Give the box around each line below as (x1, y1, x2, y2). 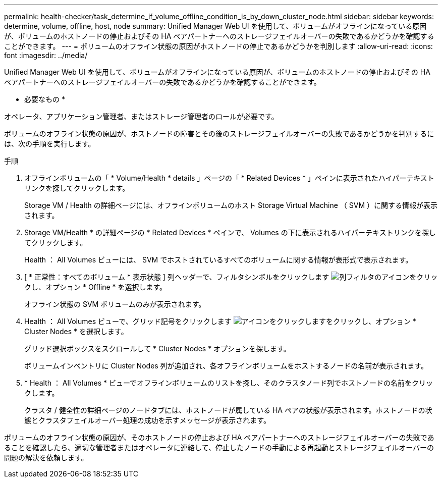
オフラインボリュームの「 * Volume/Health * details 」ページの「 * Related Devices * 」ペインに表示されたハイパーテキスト (24, 174, 434, 182)
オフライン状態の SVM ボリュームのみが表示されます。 (24, 300, 206, 308)
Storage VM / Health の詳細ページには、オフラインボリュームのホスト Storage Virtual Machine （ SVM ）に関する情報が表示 (24, 201, 437, 209)
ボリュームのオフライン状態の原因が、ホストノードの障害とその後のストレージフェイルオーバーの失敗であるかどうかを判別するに (4, 129, 434, 138)
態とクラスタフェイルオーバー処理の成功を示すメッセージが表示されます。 (24, 416, 270, 424)
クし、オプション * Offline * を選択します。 (24, 283, 167, 291)
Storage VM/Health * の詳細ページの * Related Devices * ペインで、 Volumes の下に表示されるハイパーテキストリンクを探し (24, 228, 436, 237)
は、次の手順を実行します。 (4, 139, 95, 148)
